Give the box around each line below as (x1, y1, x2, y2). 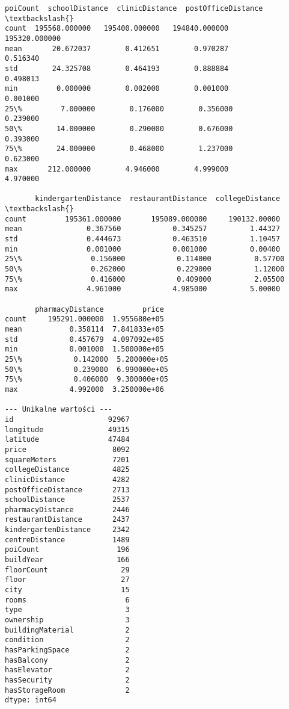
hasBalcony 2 (5, 655, 130, 664)
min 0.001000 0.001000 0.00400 (5, 244, 281, 253)
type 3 (5, 605, 130, 615)
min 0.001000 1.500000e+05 (5, 345, 164, 354)
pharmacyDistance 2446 (5, 505, 130, 514)
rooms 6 (5, 595, 130, 604)
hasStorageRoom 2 (5, 686, 130, 695)
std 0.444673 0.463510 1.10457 (5, 235, 281, 244)
